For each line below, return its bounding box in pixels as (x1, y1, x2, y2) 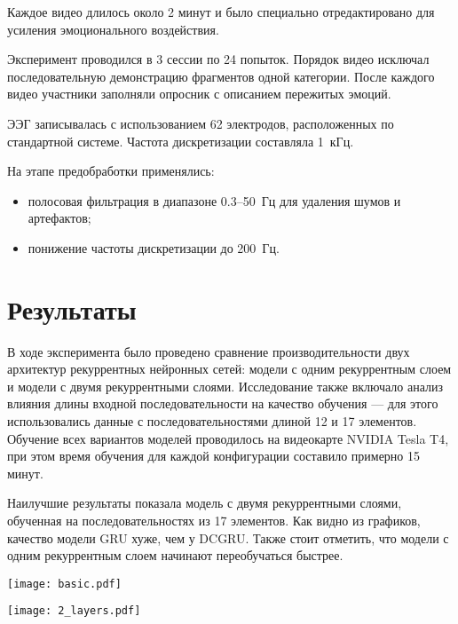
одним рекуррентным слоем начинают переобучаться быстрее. (7, 546, 343, 565)
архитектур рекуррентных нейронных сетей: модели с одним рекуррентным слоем (7, 359, 452, 378)
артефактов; (28, 209, 91, 227)
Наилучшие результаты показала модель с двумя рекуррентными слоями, (7, 494, 402, 512)
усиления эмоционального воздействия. (7, 20, 219, 38)
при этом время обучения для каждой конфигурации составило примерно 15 (7, 446, 421, 465)
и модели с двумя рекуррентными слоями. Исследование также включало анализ (7, 376, 444, 395)
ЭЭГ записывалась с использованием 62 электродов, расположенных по (7, 114, 394, 132)
